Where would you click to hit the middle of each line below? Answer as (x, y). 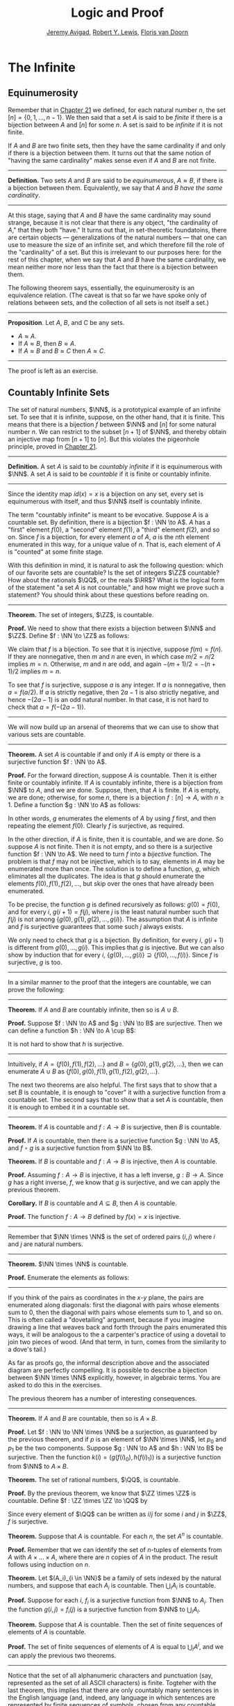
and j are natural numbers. (45, 1244)
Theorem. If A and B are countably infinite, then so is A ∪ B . (93, 1010)
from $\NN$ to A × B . (38, 1466)
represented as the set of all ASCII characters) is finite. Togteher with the (112, 1683)
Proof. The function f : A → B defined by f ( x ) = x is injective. (94, 1216)
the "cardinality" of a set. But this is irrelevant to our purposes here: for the (115, 252)
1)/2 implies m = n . (35, 671)
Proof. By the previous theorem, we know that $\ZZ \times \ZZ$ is (102, 1493)
